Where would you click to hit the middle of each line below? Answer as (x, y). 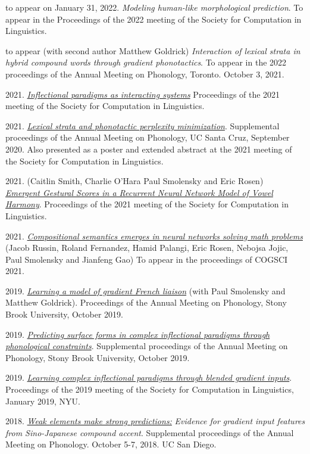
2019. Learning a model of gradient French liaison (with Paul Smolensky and (145, 290)
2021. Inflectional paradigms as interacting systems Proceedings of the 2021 (143, 94)
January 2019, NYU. (43, 401)
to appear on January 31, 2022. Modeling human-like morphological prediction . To (154, 7)
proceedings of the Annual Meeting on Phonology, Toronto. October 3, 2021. (145, 74)
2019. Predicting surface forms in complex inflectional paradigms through (138, 334)
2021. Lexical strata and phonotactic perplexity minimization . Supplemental (143, 125)
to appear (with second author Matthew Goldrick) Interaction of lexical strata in (153, 50)
